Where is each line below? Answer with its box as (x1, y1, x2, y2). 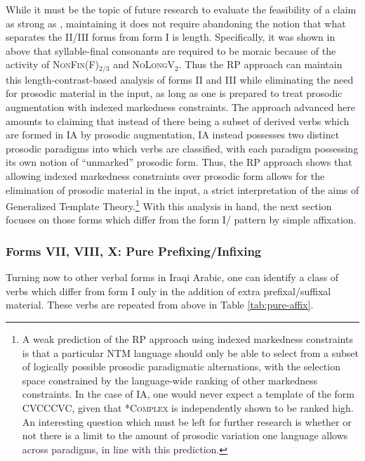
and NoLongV (113, 57, 175, 72)
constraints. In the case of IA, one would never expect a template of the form (22, 387, 354, 401)
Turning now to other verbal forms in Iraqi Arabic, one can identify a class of (6, 270, 339, 285)
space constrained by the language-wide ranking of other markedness (22, 372, 318, 387)
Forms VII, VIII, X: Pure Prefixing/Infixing (6, 242, 262, 259)
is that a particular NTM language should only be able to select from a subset (22, 345, 359, 360)
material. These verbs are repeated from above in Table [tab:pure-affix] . (6, 297, 314, 312)
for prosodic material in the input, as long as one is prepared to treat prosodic (6, 86, 343, 100)
